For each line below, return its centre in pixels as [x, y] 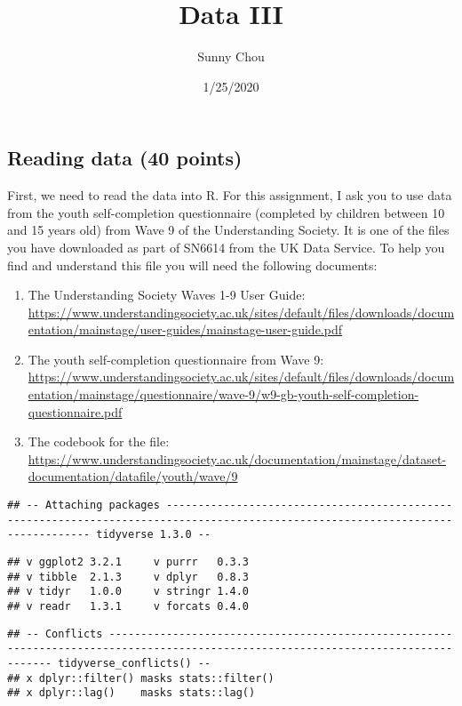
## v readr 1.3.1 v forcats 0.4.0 [128, 606]
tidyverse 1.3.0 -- [154, 535]
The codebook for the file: [99, 441]
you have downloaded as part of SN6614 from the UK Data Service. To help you [226, 247]
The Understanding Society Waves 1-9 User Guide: [167, 295]
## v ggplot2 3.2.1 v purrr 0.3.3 [128, 562]
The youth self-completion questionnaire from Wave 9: [176, 359]
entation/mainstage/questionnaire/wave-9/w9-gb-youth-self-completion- [223, 394]
